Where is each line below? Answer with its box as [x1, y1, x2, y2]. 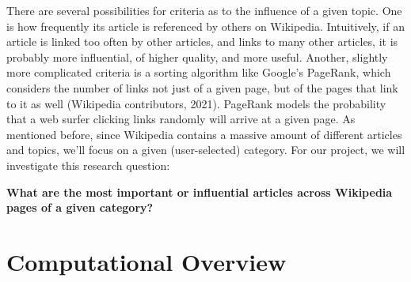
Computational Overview [6, 245, 287, 277]
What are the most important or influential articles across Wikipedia [6, 183, 393, 200]
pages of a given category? [6, 199, 154, 216]
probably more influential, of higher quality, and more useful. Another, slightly [6, 48, 388, 65]
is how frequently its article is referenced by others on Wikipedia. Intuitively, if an [6, 17, 405, 34]
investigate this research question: [6, 156, 170, 173]
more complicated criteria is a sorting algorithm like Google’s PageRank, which [6, 64, 391, 81]
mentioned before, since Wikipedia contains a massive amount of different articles [6, 126, 402, 142]
